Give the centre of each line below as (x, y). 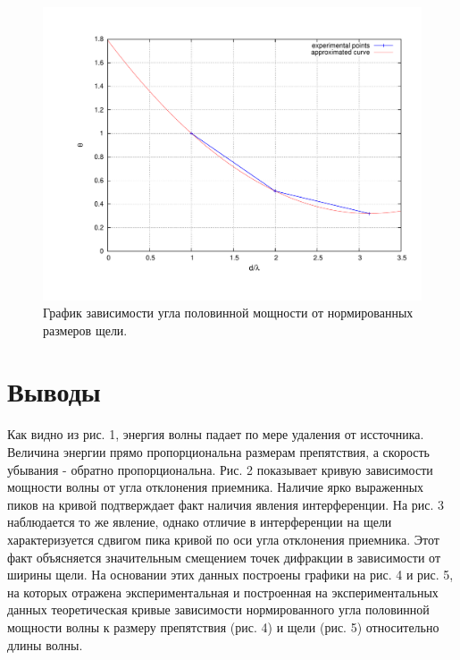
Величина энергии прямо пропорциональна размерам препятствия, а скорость (218, 452)
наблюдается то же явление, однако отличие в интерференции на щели (200, 522)
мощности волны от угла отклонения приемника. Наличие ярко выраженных (216, 487)
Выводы (54, 391)
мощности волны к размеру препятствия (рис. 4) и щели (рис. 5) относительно (223, 626)
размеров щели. (85, 330)
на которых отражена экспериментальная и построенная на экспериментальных (223, 592)
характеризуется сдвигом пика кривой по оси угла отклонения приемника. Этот (223, 539)
